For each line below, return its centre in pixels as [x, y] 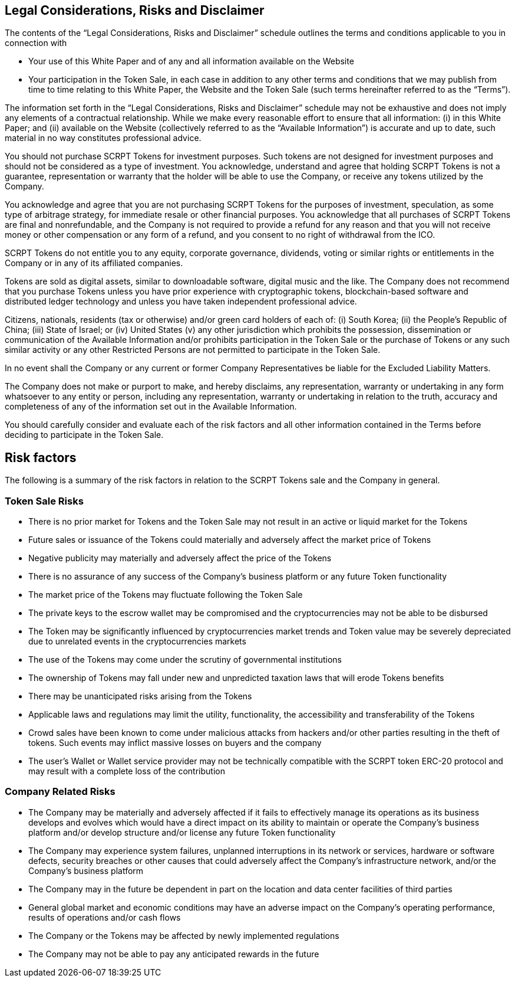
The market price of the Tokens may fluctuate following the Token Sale [166, 595]
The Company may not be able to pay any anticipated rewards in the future [174, 954]
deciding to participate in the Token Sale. [84, 435]
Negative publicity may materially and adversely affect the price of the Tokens [180, 558]
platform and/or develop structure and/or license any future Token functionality [182, 832]
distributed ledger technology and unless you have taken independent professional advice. [181, 302]
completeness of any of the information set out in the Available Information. [151, 407]
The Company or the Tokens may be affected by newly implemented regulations [184, 935]
